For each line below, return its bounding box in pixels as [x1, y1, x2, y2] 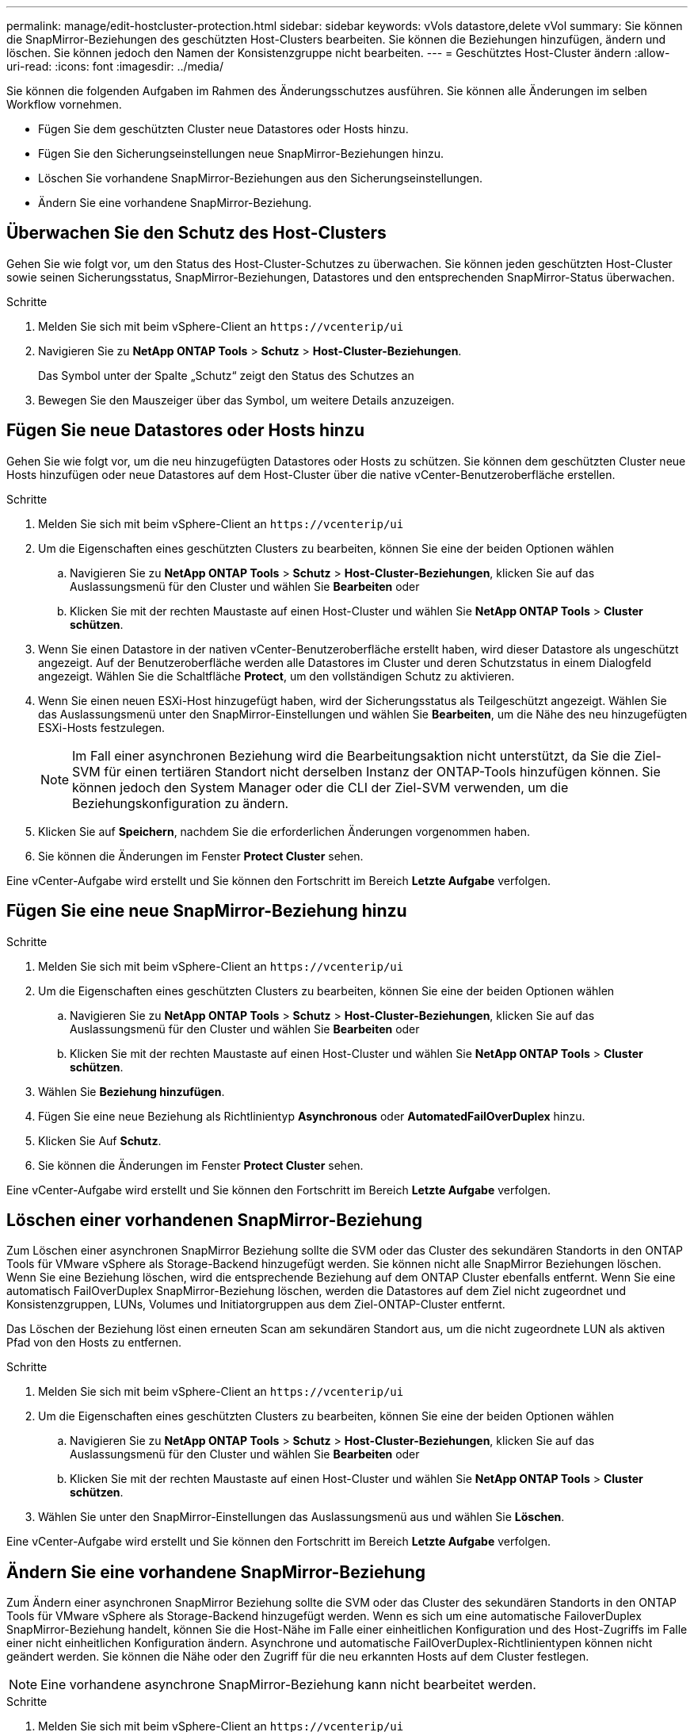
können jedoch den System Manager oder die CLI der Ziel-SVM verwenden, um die [72, 779, 569, 795]
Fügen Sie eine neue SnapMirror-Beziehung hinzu [6, 901, 407, 922]
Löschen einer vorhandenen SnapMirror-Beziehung [6, 1209, 422, 1230]
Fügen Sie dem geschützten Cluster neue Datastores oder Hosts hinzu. [38, 122, 409, 136]
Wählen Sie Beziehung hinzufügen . [38, 1084, 225, 1098]
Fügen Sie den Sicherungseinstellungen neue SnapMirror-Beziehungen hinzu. [38, 147, 444, 160]
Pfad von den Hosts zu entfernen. [6, 1335, 182, 1350]
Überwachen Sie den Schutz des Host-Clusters [6, 223, 387, 243]
